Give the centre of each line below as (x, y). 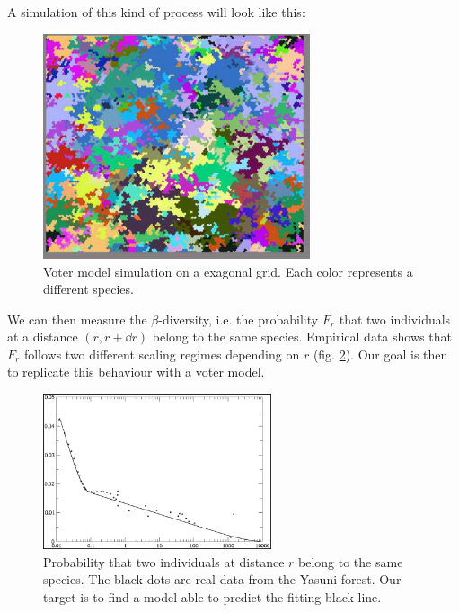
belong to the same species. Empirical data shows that (302, 337)
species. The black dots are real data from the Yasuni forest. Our (222, 579)
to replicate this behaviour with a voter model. (136, 372)
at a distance (43, 337)
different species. (88, 289)
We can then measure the (77, 319)
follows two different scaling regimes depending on (162, 354)
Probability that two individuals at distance (164, 561)
